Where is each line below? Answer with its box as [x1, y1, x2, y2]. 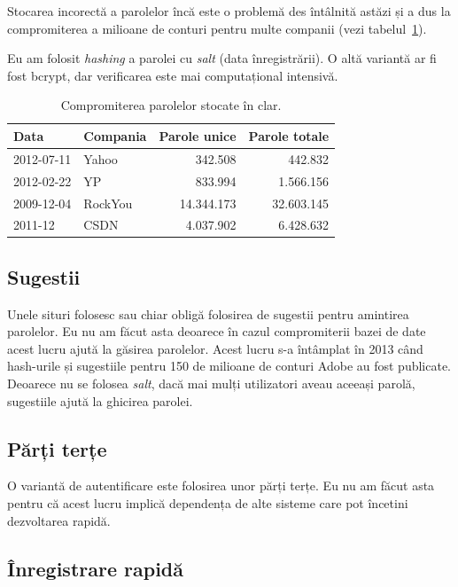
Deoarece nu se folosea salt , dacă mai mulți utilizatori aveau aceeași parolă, [7, 374, 415, 393]
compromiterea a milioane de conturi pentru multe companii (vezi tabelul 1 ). [7, 19, 427, 37]
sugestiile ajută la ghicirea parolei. [7, 391, 193, 410]
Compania [83, 126, 147, 145]
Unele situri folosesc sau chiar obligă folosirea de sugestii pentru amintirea [7, 304, 409, 323]
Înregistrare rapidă [7, 554, 184, 582]
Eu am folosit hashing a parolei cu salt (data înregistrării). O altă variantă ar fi [7, 49, 437, 67]
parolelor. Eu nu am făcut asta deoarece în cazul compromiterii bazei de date [7, 322, 426, 340]
